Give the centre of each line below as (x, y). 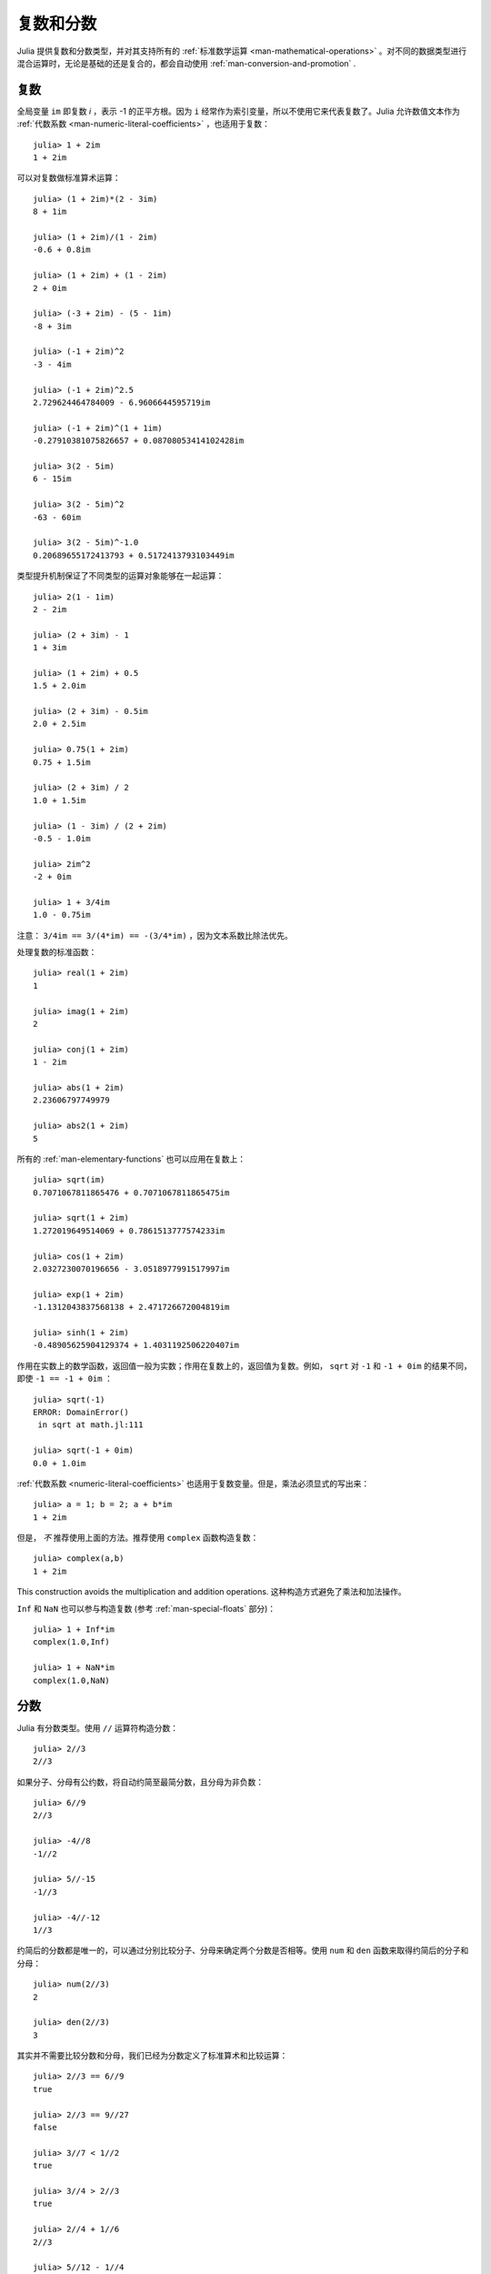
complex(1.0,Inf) (71, 1642)
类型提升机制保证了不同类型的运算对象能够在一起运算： (120, 576)
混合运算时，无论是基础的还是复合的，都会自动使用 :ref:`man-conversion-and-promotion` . (186, 63)
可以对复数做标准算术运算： (69, 178)
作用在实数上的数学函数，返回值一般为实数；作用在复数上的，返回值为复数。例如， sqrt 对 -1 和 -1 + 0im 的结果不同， (244, 1365)
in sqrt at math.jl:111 (90, 1425)
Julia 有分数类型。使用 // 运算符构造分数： (98, 1727)
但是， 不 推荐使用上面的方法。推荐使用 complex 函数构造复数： (138, 1538)
